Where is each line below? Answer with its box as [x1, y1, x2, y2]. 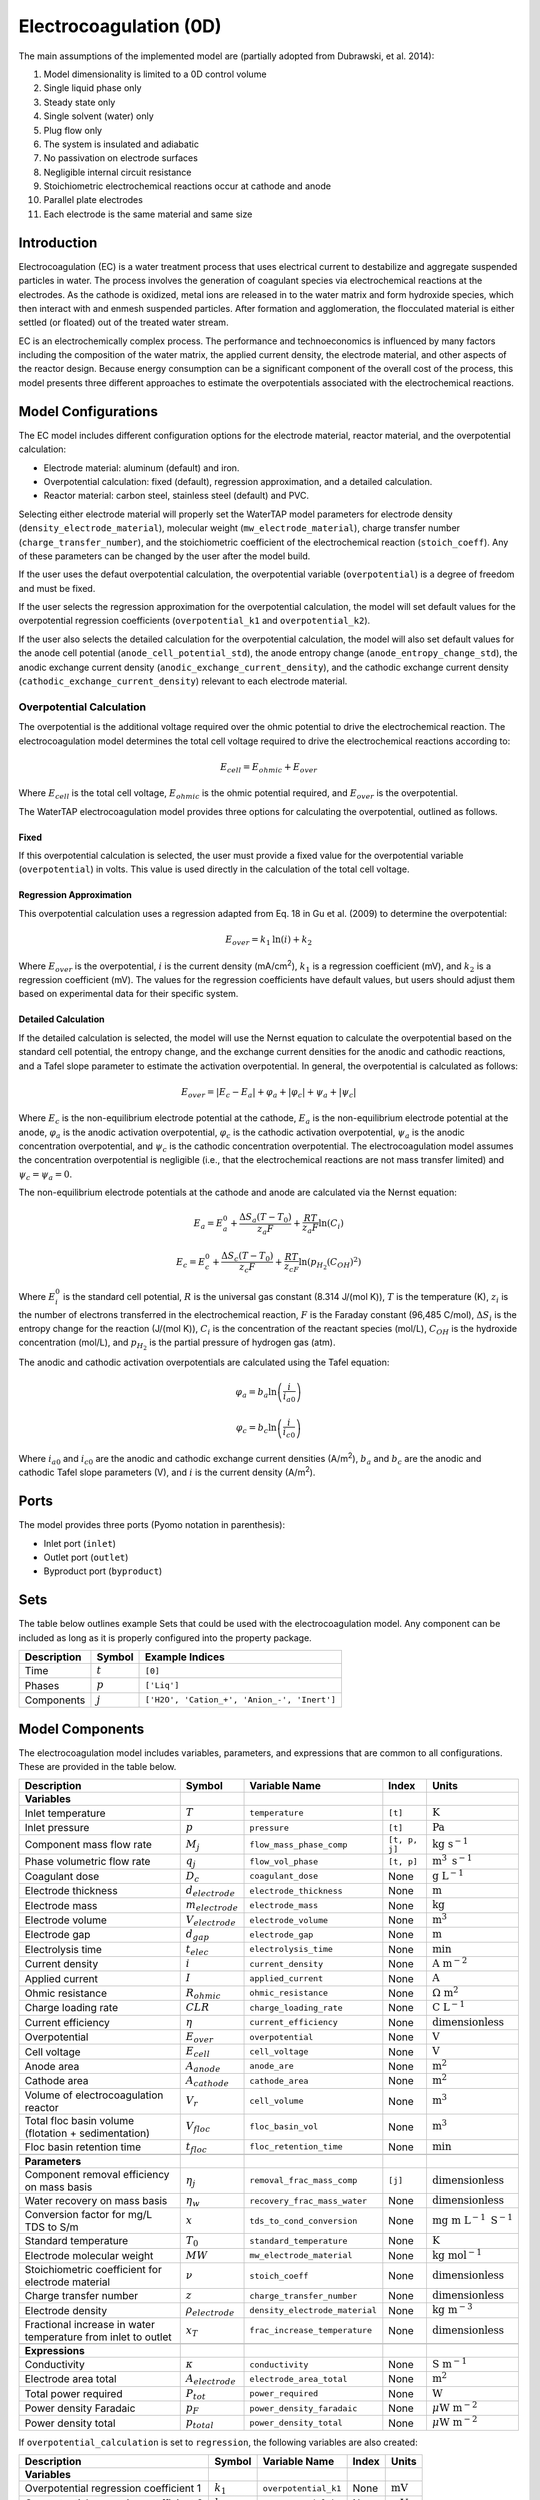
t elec [185, 1942, 209, 1957]
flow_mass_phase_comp [249, 1839, 348, 1850]
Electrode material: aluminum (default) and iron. [43, 461, 240, 474]
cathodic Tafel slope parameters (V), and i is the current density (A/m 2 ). [18, 1465, 316, 1479]
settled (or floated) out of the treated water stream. [18, 316, 229, 329]
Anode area [24, 2059, 80, 2073]
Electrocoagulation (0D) [18, 15, 222, 37]
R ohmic [185, 1986, 222, 2001]
